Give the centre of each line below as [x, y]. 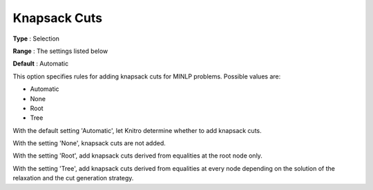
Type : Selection [36, 39]
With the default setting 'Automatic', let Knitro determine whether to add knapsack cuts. [137, 130]
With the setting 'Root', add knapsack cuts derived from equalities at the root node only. [137, 156]
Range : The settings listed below [60, 51]
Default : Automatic [41, 64]
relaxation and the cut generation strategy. [73, 178]
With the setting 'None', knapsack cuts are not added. [89, 143]
